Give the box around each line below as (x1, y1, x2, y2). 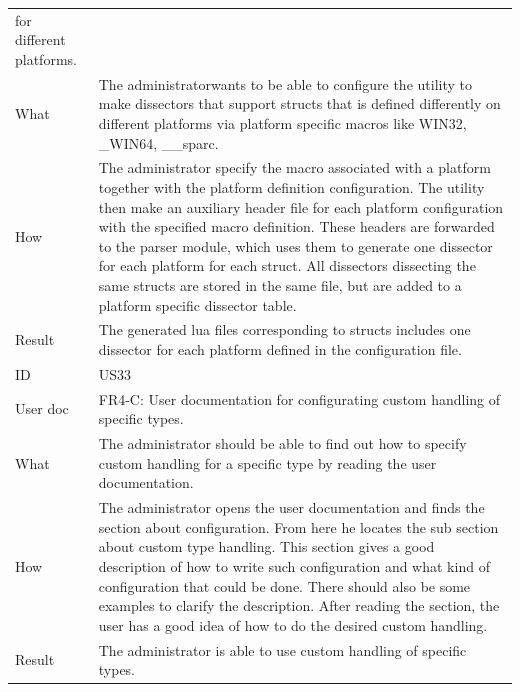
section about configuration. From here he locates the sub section (98, 516, 499, 537)
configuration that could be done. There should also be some (98, 575, 471, 596)
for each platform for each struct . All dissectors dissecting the (98, 255, 476, 276)
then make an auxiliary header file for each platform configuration (98, 196, 504, 217)
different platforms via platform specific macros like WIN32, (98, 112, 467, 133)
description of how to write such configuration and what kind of (98, 555, 490, 576)
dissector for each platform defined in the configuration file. (98, 339, 462, 359)
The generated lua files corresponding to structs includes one (98, 319, 471, 340)
